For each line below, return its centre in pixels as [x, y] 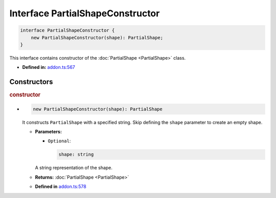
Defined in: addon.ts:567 [49, 67]
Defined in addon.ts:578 [61, 187]
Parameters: [49, 132]
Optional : [59, 141]
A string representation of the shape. [74, 168]
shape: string [76, 155]
